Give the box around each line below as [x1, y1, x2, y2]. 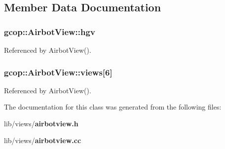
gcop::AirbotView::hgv [4, 25, 95, 37]
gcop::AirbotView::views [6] [4, 66, 112, 78]
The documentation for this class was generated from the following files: [4, 102, 222, 112]
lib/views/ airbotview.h [4, 118, 78, 128]
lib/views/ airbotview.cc [4, 135, 81, 145]
